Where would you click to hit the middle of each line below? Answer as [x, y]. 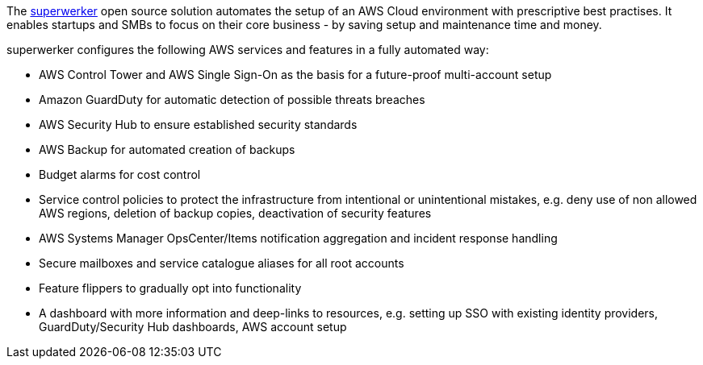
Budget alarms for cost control [120, 174]
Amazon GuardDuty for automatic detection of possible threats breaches [232, 100]
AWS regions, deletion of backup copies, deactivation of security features [235, 213]
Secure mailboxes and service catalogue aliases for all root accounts [222, 263]
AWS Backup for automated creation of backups [167, 149]
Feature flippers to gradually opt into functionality [170, 288]
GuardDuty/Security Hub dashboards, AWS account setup [193, 327]
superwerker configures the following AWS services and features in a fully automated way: [248, 50]
